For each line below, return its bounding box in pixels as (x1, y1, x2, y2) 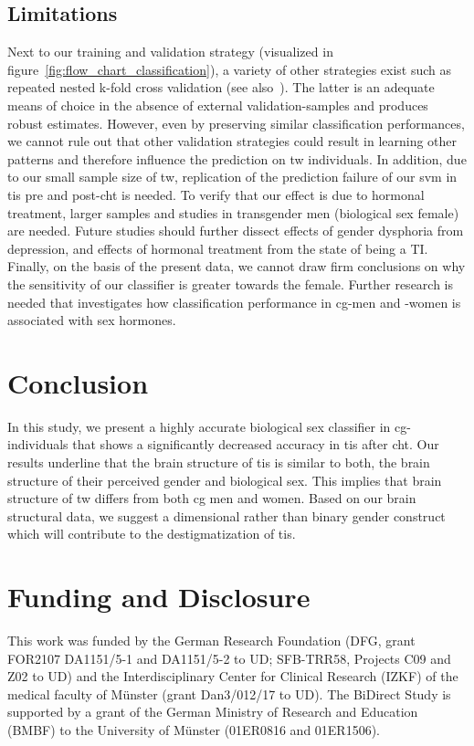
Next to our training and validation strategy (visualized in (7, 42, 333, 61)
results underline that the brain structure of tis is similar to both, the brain (7, 453, 430, 472)
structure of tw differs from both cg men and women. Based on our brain (7, 489, 416, 508)
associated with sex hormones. (7, 310, 176, 330)
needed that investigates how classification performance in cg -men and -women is (7, 292, 461, 311)
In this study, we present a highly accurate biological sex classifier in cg (7, 416, 407, 436)
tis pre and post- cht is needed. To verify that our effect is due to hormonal (7, 184, 425, 204)
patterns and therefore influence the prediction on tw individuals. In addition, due (7, 149, 467, 168)
